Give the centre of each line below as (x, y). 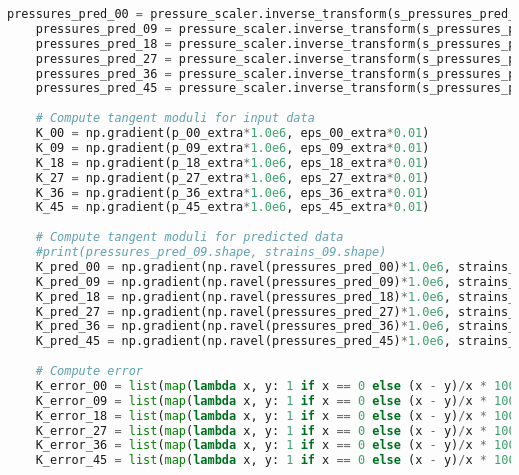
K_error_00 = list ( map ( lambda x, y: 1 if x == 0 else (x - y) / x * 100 (275, 385)
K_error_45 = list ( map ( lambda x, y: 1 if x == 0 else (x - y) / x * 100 (275, 460)
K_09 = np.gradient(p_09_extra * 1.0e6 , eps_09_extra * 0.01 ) (232, 147)
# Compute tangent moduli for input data (175, 118)
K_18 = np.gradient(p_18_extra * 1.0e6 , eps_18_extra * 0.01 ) (232, 162)
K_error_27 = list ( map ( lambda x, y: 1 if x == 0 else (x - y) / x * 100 (275, 430)
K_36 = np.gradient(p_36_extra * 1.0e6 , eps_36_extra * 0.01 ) (232, 192)
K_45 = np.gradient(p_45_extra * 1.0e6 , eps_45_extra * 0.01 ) (232, 207)
